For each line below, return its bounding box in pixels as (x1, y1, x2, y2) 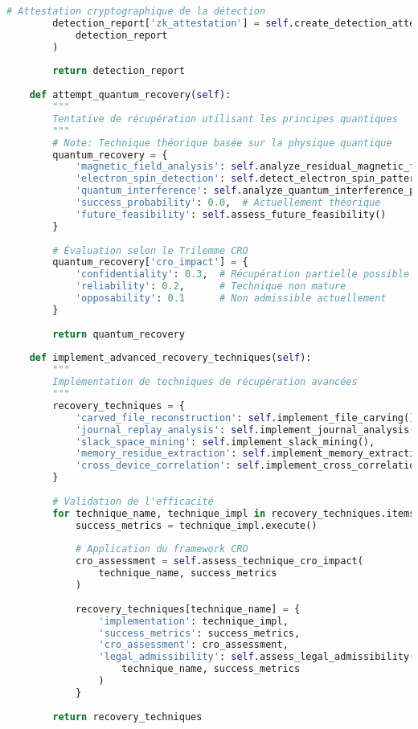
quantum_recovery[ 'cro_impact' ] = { (52, 256, 248, 268)
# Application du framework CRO (75, 543, 248, 555)
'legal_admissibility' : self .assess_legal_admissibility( (98, 651, 416, 663)
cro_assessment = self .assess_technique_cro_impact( (75, 555, 363, 567)
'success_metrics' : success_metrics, (98, 627, 301, 639)
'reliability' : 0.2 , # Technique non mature (75, 281, 346, 293)
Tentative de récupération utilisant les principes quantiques (52, 113, 398, 125)
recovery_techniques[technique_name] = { (75, 603, 301, 615)
